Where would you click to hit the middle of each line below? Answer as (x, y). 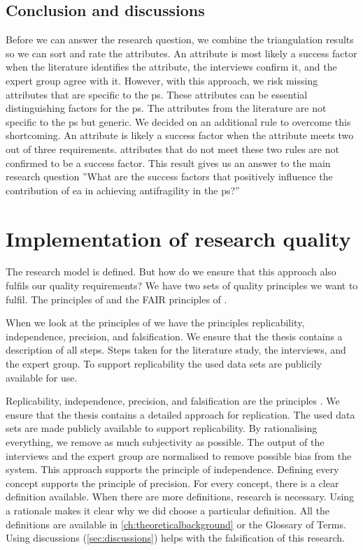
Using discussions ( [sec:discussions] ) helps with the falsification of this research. (175, 538)
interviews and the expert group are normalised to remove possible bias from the (179, 455)
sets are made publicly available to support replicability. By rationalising (162, 428)
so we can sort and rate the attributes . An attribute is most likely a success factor (181, 53)
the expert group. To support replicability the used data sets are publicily (164, 364)
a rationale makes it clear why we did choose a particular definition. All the (168, 510)
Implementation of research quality (178, 238)
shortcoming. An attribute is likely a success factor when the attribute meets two (180, 135)
